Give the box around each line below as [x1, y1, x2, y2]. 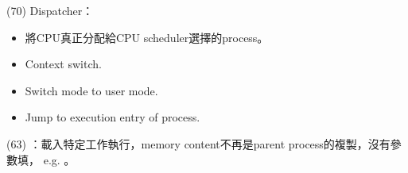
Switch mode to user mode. [25, 82, 158, 98]
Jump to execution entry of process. [25, 109, 200, 125]
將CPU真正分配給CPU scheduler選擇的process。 [25, 29, 269, 45]
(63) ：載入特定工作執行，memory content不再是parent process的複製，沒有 [6, 135, 391, 152]
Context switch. [25, 56, 102, 72]
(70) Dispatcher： [6, 2, 94, 18]
